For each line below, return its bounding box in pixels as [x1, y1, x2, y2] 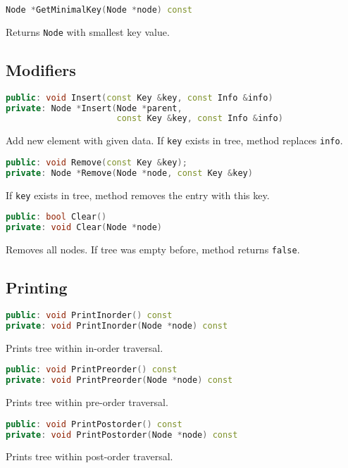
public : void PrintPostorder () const [6, 419, 182, 429]
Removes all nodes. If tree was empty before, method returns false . [6, 242, 300, 257]
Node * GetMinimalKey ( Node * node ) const [6, 5, 192, 15]
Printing [6, 277, 68, 298]
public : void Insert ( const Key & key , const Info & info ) [6, 92, 273, 103]
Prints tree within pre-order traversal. [6, 395, 168, 410]
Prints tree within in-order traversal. [6, 340, 163, 355]
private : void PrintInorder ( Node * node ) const [6, 320, 228, 331]
